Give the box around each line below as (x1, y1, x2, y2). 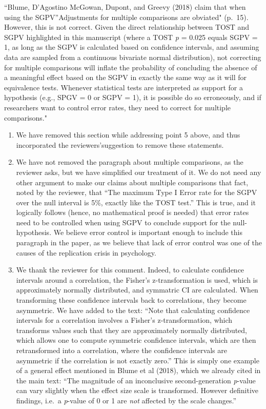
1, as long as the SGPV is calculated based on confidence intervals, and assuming (4, 42, 259, 52)
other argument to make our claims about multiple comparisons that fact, (16, 177, 249, 187)
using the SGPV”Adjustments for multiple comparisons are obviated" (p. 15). (4, 11, 249, 22)
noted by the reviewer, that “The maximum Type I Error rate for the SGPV (16, 187, 257, 198)
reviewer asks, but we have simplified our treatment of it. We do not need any (16, 166, 261, 177)
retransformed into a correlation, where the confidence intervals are (16, 345, 227, 355)
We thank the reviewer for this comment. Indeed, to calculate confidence (16, 264, 244, 275)
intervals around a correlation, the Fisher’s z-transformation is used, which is (16, 274, 258, 285)
